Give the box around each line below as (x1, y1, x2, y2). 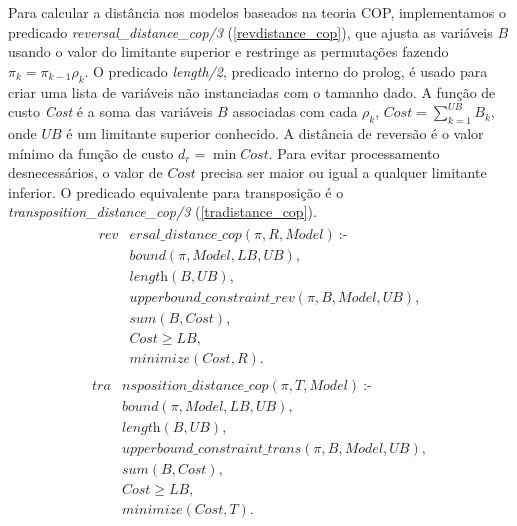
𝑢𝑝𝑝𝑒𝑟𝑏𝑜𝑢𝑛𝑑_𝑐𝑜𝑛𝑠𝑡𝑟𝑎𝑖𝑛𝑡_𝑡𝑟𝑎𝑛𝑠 (121, 442, 302, 457)
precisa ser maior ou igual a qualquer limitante (200, 162, 487, 183)
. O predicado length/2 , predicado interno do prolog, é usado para (84, 60, 488, 81)
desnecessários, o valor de (8, 162, 163, 183)
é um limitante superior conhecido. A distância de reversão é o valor (66, 122, 484, 143)
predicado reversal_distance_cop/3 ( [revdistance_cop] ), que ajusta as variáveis (8, 21, 493, 42)
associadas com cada (232, 101, 358, 122)
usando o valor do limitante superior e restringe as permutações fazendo (8, 41, 449, 62)
